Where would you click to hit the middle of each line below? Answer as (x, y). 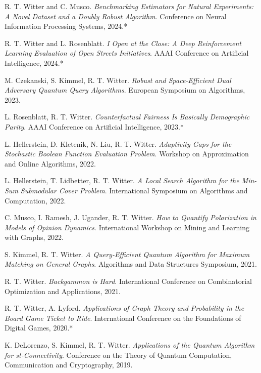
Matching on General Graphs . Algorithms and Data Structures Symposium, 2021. (131, 264)
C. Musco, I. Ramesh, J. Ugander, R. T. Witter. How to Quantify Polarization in (130, 217)
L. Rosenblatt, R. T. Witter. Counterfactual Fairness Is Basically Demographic (127, 117)
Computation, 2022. (35, 200)
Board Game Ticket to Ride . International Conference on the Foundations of (123, 318)
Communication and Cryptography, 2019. (69, 365)
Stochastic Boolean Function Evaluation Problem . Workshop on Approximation (127, 154)
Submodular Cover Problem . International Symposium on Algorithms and (134, 190)
